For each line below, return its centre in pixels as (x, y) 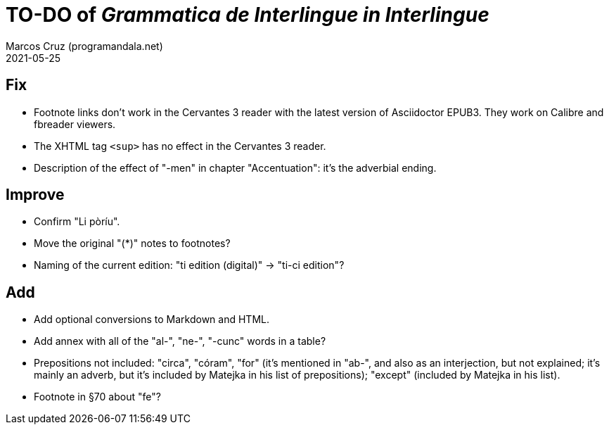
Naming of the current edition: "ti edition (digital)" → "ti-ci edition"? (189, 265)
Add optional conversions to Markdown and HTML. (152, 320)
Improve (35, 195)
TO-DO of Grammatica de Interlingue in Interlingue (248, 15)
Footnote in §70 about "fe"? (97, 397)
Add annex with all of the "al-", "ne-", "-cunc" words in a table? (180, 341)
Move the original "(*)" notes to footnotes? (132, 244)
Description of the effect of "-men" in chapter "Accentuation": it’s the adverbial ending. (235, 167)
